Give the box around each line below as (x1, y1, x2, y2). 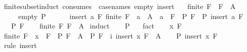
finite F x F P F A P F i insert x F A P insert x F (4, 30, 218, 40)
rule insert (4, 40, 37, 50)
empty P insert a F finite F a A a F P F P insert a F (18, 10, 243, 21)
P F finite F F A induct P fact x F (11, 20, 182, 31)
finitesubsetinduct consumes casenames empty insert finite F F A (4, 1, 236, 11)
